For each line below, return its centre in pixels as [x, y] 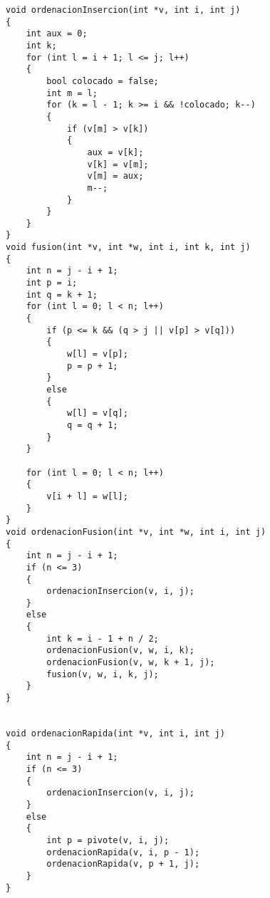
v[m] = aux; [115, 176]
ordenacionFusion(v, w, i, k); [120, 651]
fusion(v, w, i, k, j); [103, 674]
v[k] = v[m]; [118, 164]
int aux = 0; [57, 34]
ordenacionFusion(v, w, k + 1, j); [131, 663]
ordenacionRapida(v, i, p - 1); [123, 852]
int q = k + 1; [62, 294]
